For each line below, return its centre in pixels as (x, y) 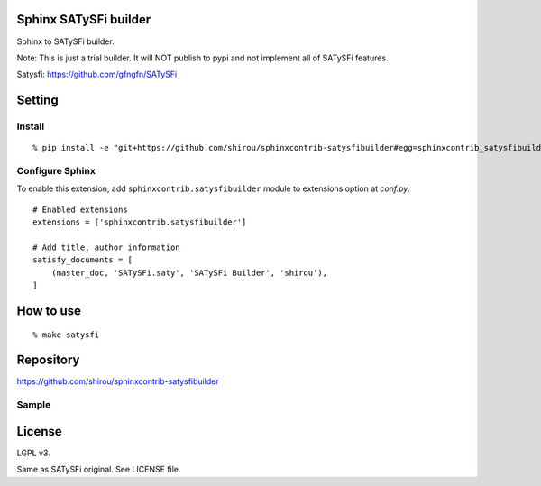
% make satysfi (66, 335)
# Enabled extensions (80, 209)
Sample (34, 405)
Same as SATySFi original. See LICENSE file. (99, 470)
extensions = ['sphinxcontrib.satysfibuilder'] (140, 222)
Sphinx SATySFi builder (84, 19)
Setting (37, 101)
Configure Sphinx (56, 171)
